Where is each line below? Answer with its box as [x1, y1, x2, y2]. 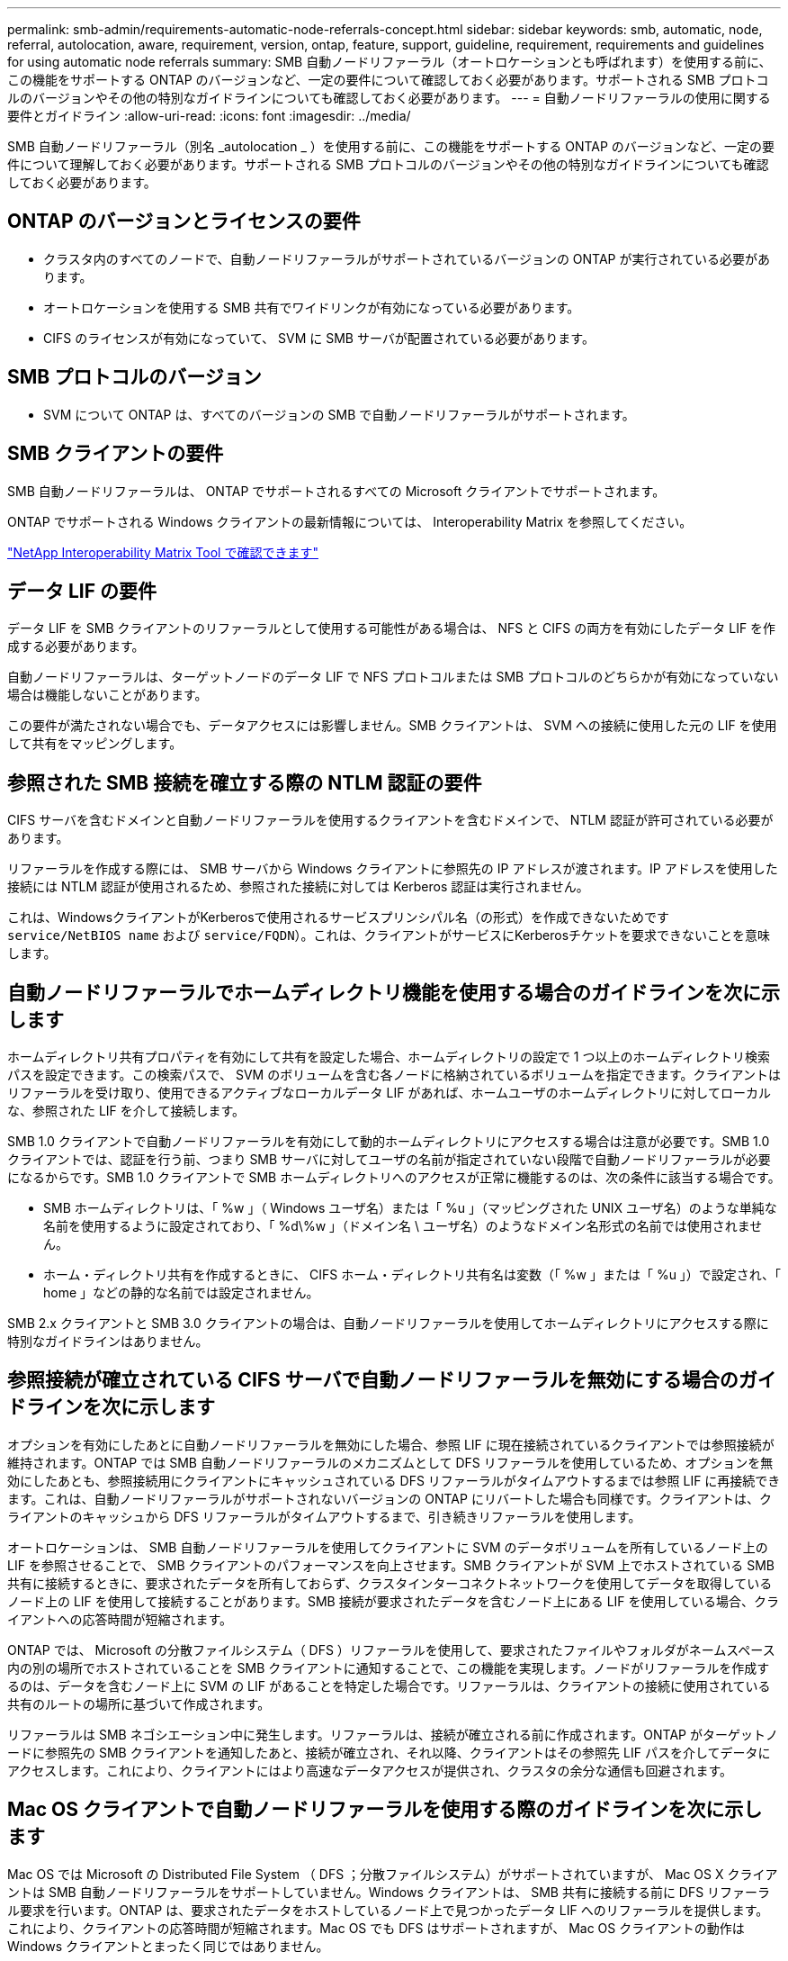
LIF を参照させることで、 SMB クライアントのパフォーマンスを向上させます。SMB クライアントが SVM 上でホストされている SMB [7, 1557, 775, 1573]
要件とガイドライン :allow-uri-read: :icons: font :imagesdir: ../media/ [7, 108, 411, 123]
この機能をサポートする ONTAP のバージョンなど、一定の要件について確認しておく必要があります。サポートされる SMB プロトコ [7, 72, 769, 87]
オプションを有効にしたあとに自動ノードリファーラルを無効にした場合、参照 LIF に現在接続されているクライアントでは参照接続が [7, 1436, 775, 1452]
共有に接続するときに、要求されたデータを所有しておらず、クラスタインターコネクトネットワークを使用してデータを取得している [7, 1575, 773, 1591]
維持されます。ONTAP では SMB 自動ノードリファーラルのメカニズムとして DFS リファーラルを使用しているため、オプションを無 [7, 1454, 774, 1470]
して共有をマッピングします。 [7, 736, 183, 752]
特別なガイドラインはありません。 [7, 1333, 209, 1350]
